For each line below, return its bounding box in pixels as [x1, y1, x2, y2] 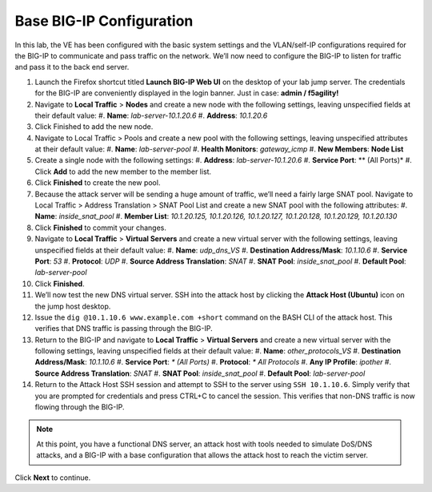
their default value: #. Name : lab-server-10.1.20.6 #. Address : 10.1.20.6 [34, 111, 268, 120]
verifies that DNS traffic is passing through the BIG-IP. [34, 324, 213, 333]
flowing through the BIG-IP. [34, 402, 125, 412]
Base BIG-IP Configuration [14, 12, 194, 30]
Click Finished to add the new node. [34, 122, 154, 131]
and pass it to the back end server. [14, 63, 130, 72]
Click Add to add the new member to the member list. [34, 167, 212, 176]
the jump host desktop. [34, 301, 111, 311]
